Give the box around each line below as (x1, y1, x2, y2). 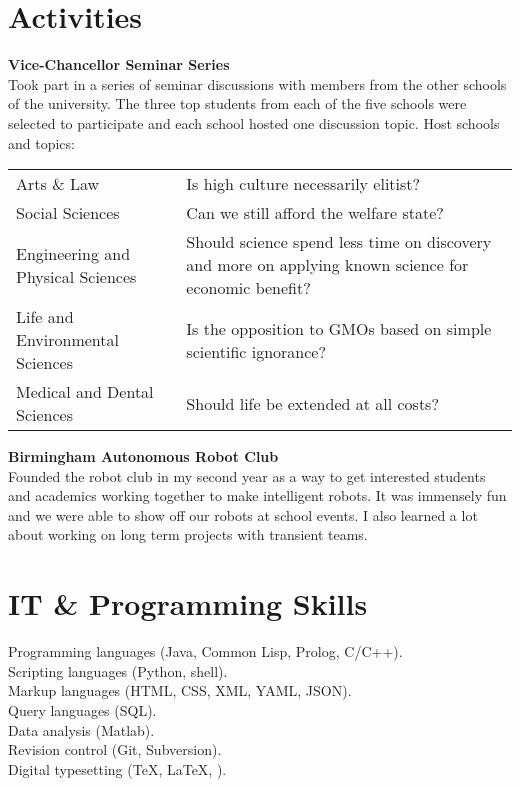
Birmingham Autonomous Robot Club (8, 446, 279, 467)
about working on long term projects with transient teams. (8, 524, 368, 545)
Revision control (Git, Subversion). (8, 739, 222, 760)
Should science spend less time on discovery (186, 230, 492, 254)
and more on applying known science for (186, 253, 469, 277)
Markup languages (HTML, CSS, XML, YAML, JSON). (8, 680, 352, 701)
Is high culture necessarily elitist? (186, 172, 421, 196)
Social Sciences (16, 201, 120, 225)
